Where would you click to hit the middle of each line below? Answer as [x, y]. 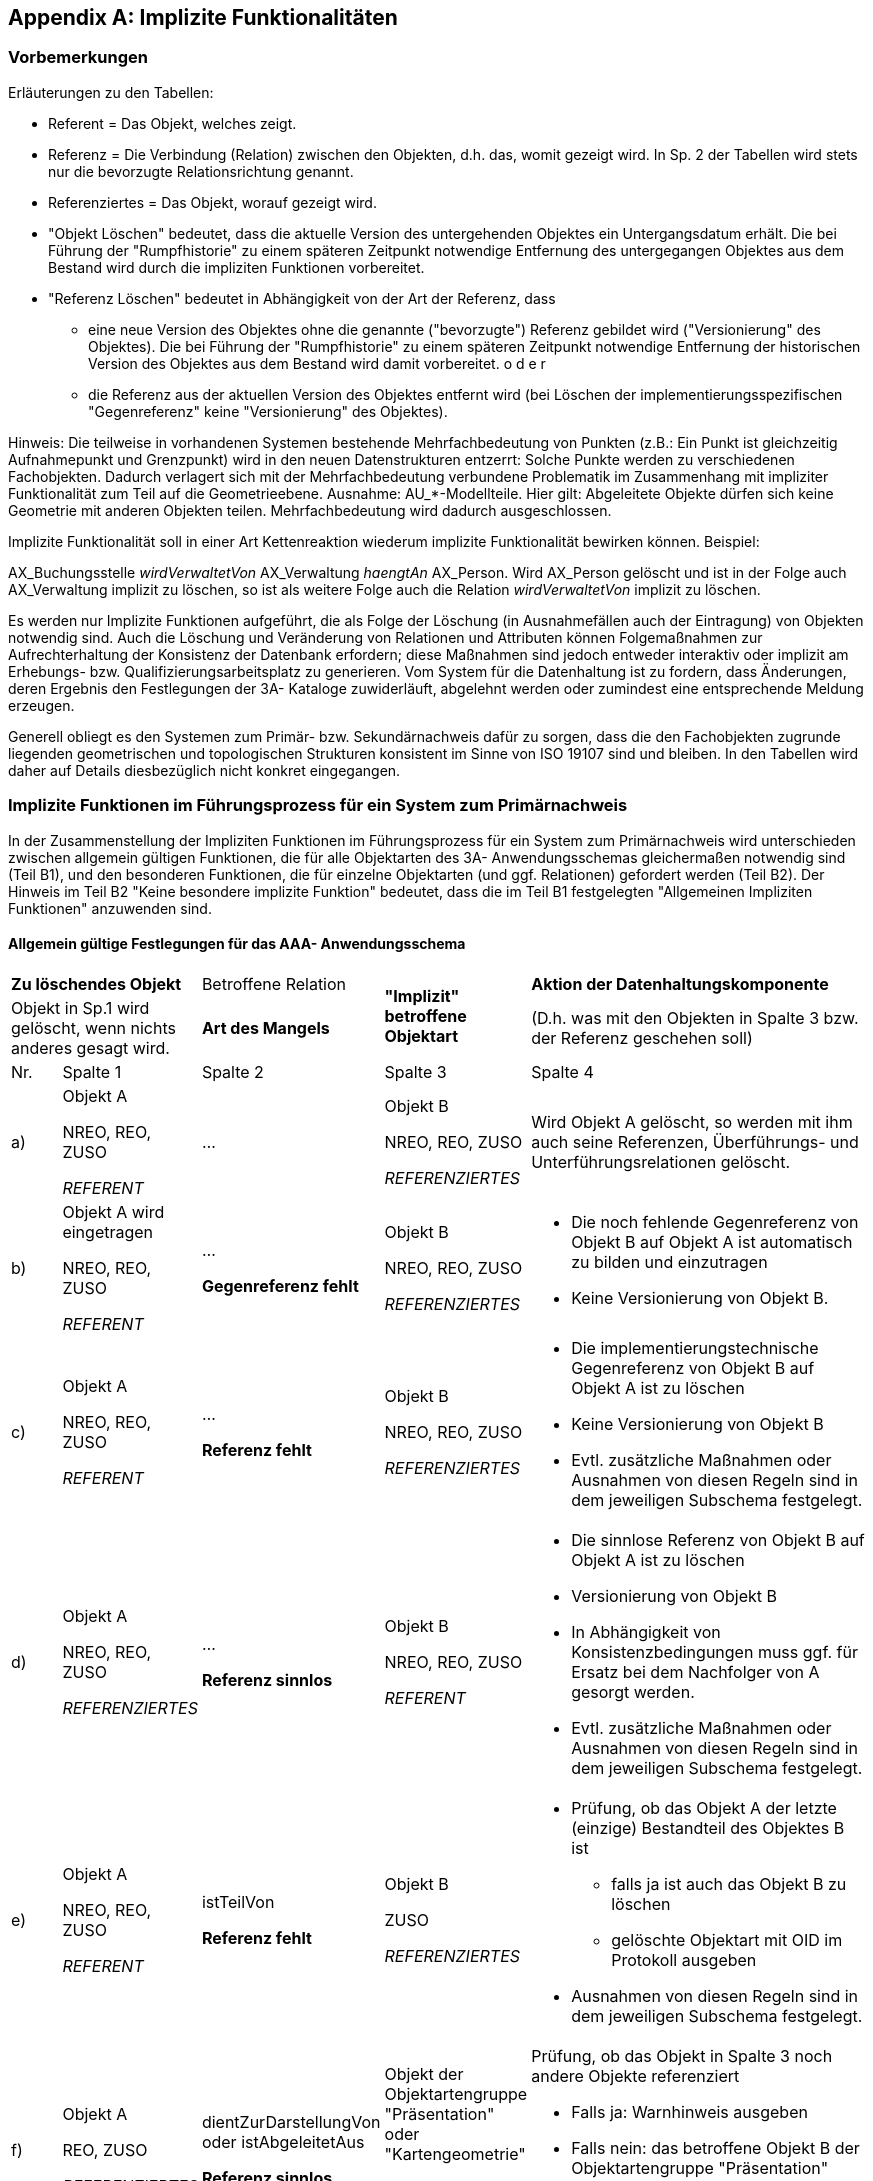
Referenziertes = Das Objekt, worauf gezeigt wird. [212, 202]
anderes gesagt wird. [90, 1047]
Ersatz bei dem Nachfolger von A [695, 1671]
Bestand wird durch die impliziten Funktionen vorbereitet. [236, 267]
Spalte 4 [562, 1071]
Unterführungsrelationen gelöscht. [661, 1161]
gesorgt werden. [633, 1691]
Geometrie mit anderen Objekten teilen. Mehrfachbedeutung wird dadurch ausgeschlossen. [310, 510]
